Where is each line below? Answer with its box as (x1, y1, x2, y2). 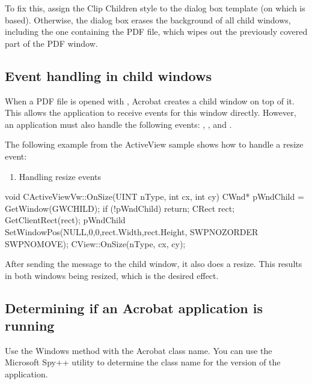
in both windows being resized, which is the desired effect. (5, 269, 219, 281)
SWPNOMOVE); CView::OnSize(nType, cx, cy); (5, 237, 186, 250)
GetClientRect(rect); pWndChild (5, 214, 126, 226)
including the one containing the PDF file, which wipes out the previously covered (5, 25, 308, 38)
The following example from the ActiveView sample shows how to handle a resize (5, 138, 304, 151)
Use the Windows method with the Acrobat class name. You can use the (5, 344, 272, 356)
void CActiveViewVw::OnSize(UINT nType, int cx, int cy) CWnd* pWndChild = (5, 190, 304, 203)
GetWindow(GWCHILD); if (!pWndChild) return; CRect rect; (5, 202, 235, 214)
